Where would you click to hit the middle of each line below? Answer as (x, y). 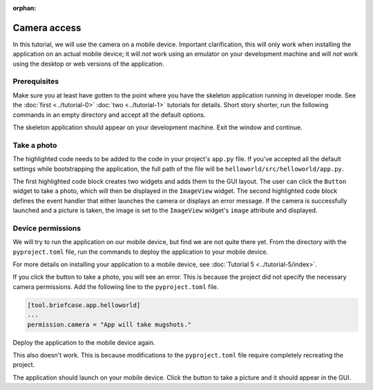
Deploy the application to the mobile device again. (84, 342)
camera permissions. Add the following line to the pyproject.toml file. (116, 286)
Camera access (47, 28)
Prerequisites (36, 82)
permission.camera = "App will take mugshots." (109, 324)
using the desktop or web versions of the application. (89, 64)
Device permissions (47, 228)
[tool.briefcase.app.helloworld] (84, 305)
